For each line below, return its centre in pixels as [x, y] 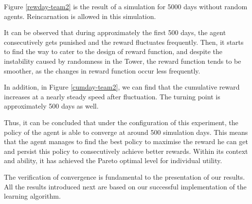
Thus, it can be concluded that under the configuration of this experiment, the [121, 122]
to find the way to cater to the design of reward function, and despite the [113, 51]
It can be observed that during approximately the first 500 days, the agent [115, 32]
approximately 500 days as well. [51, 106]
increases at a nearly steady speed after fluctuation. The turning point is [112, 96]
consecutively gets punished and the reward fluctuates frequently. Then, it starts [124, 42]
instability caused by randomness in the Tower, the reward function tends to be [123, 61]
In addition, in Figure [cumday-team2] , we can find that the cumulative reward [122, 87]
